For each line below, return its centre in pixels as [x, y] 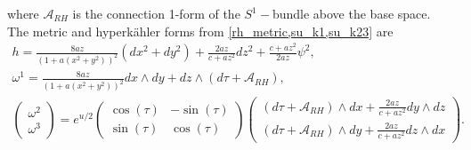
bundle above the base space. [351, 13]
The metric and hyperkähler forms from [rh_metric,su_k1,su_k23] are [200, 31]
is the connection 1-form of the [156, 13]
